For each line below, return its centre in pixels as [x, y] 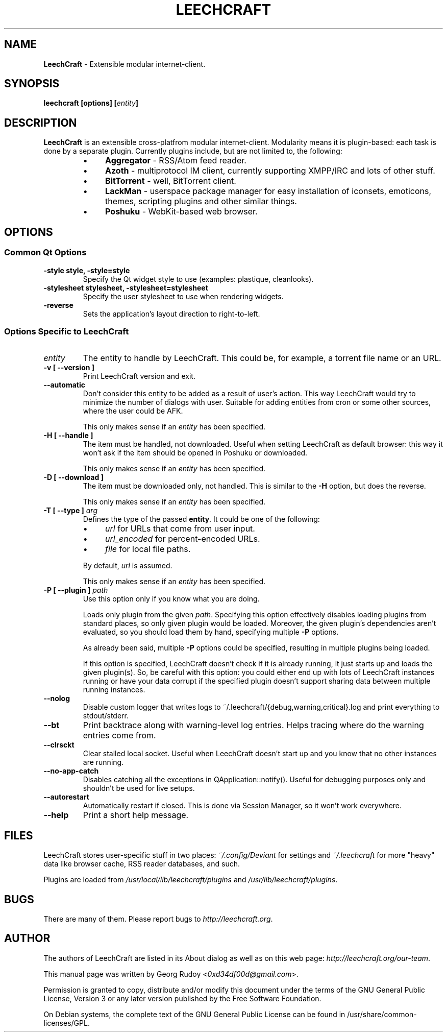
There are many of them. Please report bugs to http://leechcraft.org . [158, 919]
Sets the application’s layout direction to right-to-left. [171, 314]
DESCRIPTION [41, 123]
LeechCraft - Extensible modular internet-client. [125, 64]
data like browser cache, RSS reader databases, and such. [142, 864]
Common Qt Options [45, 252]
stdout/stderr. [106, 716]
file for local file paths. [148, 549]
